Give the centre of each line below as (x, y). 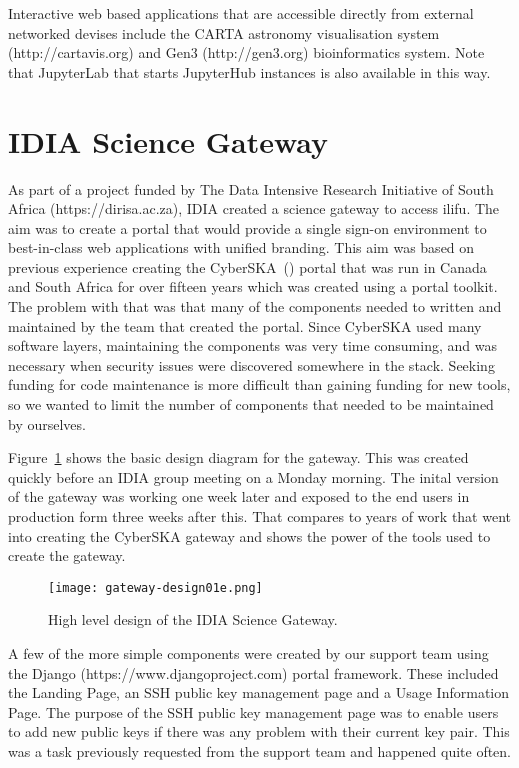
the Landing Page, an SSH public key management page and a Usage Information (259, 692)
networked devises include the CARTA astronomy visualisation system (224, 32)
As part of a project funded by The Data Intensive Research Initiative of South (251, 188)
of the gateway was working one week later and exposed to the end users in (239, 496)
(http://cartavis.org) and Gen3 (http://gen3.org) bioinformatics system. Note (246, 52)
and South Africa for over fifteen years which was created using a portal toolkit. (253, 286)
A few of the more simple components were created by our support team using (248, 653)
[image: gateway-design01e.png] (155, 587)
